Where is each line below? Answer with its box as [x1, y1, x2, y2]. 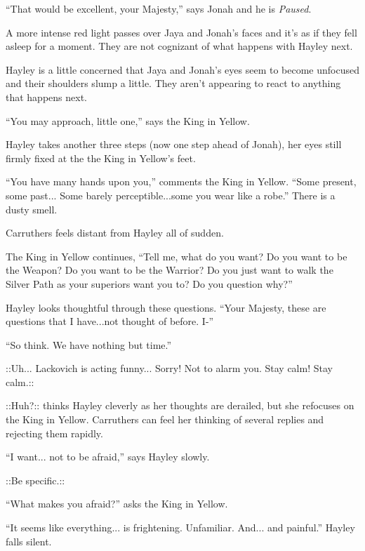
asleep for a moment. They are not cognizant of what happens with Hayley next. [6, 39, 353, 53]
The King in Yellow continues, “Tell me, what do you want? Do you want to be [6, 248, 347, 263]
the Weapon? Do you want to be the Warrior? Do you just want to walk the [6, 263, 333, 277]
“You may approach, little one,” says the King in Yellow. [6, 113, 250, 128]
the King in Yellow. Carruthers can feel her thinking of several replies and [6, 412, 324, 427]
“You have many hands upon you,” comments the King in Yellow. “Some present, [6, 174, 357, 189]
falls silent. [6, 533, 52, 548]
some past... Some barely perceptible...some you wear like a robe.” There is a [6, 187, 336, 202]
